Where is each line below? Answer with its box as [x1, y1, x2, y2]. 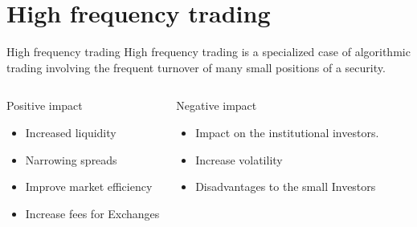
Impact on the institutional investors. [195, 124, 379, 140]
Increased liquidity [25, 124, 117, 140]
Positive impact [6, 97, 83, 114]
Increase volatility [195, 151, 283, 168]
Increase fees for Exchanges [25, 205, 160, 221]
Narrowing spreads [25, 151, 117, 168]
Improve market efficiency [25, 178, 153, 195]
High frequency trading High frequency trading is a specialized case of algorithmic [6, 43, 411, 60]
